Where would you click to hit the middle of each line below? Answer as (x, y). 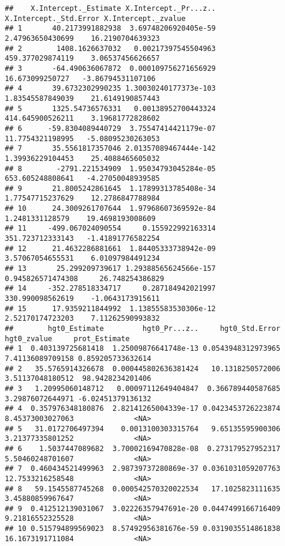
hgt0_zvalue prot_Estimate (67, 338)
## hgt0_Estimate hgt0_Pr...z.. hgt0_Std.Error (143, 329)
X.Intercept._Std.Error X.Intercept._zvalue (95, 18)
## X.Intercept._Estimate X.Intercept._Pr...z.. (110, 8)
